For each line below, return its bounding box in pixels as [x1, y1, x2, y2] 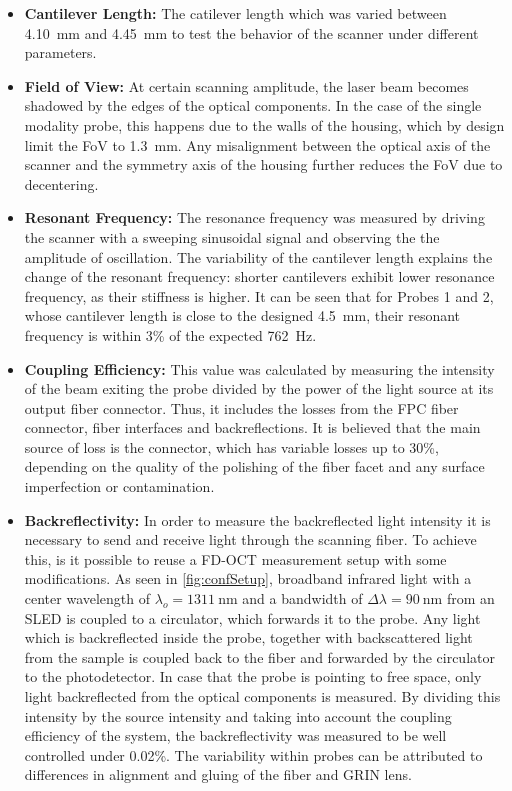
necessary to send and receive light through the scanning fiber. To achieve [24, 529, 477, 550]
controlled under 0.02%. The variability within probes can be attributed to [24, 744, 483, 765]
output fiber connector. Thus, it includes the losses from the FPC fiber [24, 397, 459, 418]
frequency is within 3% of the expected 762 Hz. [24, 324, 317, 345]
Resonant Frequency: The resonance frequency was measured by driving [24, 207, 485, 228]
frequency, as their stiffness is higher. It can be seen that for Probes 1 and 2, [24, 285, 494, 306]
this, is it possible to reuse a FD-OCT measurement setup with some [24, 548, 447, 569]
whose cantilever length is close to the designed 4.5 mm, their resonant [24, 305, 461, 326]
